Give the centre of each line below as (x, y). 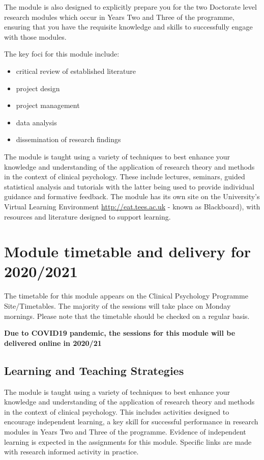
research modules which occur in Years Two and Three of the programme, (119, 17)
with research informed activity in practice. (71, 452)
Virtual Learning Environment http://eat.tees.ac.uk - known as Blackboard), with (132, 206)
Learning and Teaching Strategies (94, 370)
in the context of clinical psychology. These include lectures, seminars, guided (125, 177)
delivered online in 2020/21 (53, 343)
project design (38, 88)
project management (48, 105)
